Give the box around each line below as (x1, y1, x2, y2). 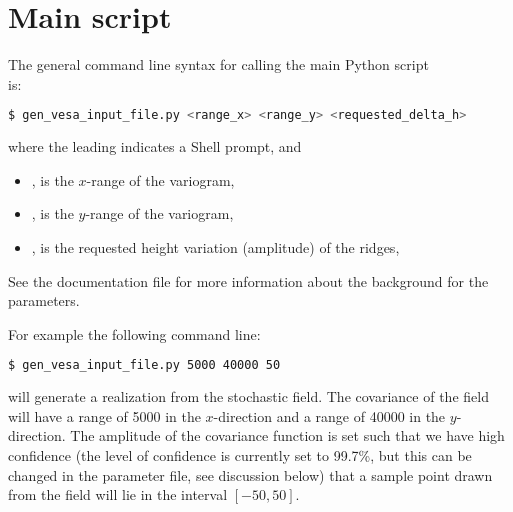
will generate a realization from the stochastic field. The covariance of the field (8, 386, 489, 407)
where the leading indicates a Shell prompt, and (8, 136, 302, 157)
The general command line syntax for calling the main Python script (8, 54, 429, 75)
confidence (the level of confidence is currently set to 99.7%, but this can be (8, 445, 472, 465)
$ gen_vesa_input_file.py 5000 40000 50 (8, 358, 281, 373)
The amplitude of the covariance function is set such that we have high (70, 425, 505, 446)
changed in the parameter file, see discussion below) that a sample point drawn (8, 464, 493, 485)
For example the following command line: (8, 323, 261, 344)
